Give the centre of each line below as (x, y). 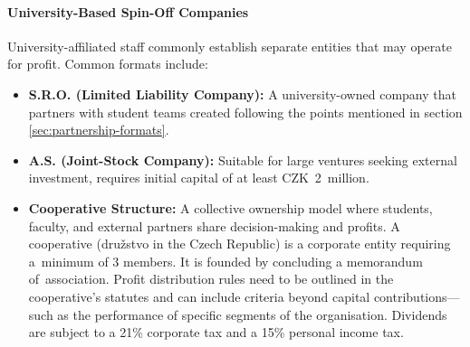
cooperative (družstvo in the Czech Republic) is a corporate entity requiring (240, 244)
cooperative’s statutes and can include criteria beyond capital (199, 296)
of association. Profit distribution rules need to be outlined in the (211, 279)
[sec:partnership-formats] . (99, 130)
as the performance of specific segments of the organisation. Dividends (252, 314)
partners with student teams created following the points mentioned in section (245, 112)
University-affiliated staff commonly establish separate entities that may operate (230, 46)
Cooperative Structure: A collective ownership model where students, (230, 207)
